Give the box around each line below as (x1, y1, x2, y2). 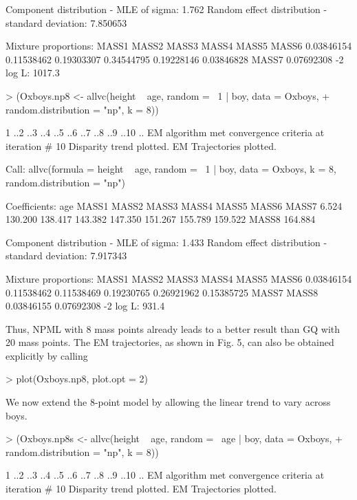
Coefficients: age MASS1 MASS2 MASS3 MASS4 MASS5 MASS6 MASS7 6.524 (6, 198, 343, 213)
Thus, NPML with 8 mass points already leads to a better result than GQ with (6, 321, 340, 336)
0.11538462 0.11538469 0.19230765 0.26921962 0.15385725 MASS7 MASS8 (6, 285, 318, 299)
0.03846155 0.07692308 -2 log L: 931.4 (6, 298, 165, 313)
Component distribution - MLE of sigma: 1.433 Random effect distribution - (6, 235, 327, 249)
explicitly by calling (6, 348, 88, 362)
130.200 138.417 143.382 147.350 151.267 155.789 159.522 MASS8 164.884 (6, 212, 316, 226)
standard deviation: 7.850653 (6, 15, 127, 30)
